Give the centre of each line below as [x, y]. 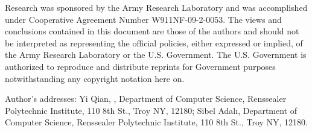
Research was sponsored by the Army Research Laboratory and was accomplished [156, 7]
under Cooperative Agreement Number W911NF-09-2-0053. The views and [143, 19]
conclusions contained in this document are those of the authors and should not [152, 31]
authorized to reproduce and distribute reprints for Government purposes [140, 66]
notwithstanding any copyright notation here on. [95, 78]
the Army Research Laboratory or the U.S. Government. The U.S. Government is [156, 55]
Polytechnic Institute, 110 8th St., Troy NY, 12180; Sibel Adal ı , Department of [151, 110]
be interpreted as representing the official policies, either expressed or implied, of [154, 42]
